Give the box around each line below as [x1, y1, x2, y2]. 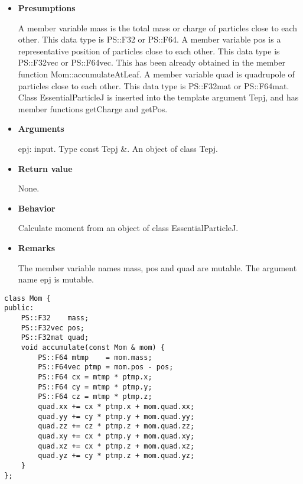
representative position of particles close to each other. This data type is [18, 44, 280, 57]
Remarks [18, 241, 55, 254]
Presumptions [18, 2, 76, 14]
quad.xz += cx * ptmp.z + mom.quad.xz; [38, 441, 195, 450]
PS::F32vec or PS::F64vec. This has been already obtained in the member [18, 56, 285, 69]
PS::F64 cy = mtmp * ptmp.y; [38, 382, 152, 391]
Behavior [18, 202, 56, 214]
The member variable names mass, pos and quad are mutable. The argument [18, 261, 297, 274]
